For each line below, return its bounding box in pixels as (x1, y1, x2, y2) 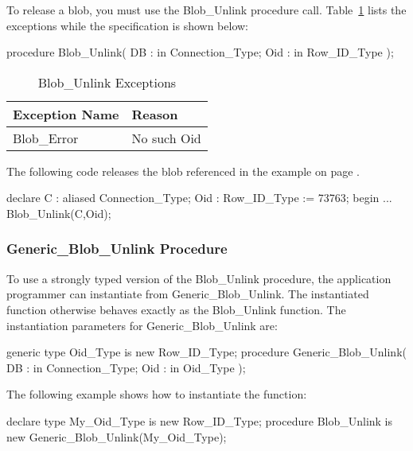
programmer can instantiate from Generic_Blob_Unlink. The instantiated (6, 286, 369, 302)
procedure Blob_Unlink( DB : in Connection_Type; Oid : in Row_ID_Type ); (6, 44, 394, 60)
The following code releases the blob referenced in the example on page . (6, 162, 360, 179)
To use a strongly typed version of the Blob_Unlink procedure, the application (6, 270, 392, 286)
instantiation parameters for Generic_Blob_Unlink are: (6, 317, 278, 333)
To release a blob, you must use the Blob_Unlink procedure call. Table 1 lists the (6, 2, 407, 17)
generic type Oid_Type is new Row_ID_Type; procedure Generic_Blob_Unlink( (6, 344, 407, 360)
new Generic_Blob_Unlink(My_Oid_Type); (6, 428, 227, 445)
